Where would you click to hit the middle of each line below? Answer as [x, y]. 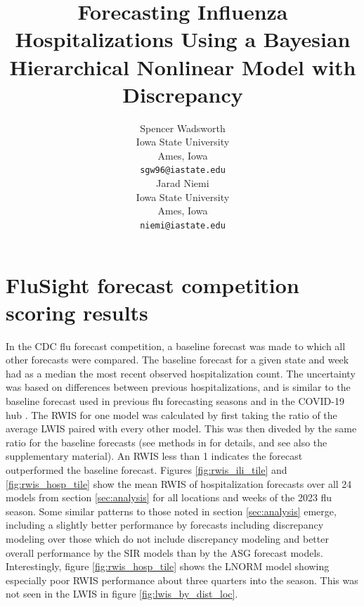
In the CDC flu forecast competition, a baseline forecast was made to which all [176, 346]
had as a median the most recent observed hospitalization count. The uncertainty [181, 373]
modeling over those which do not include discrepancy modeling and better [167, 539]
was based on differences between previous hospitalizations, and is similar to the [178, 387]
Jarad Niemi [183, 183]
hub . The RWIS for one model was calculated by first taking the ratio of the [171, 414]
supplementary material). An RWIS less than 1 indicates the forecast [154, 456]
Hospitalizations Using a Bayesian [183, 39]
